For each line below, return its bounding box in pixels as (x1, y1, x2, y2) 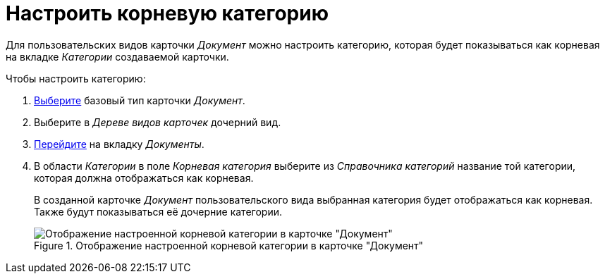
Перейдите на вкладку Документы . (34, 137, 204, 150)
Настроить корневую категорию (6, 1, 329, 25)
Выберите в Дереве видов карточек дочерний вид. (34, 116, 281, 128)
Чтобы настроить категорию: (6, 72, 146, 85)
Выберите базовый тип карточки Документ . (34, 94, 245, 106)
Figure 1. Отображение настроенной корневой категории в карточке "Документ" (34, 239, 424, 252)
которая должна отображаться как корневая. (34, 171, 254, 184)
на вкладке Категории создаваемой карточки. (6, 50, 229, 63)
